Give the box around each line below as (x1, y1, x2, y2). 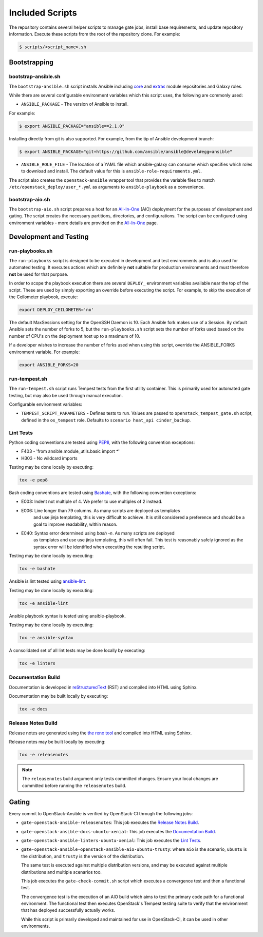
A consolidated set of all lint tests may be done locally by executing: (9, 647, 146, 653)
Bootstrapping (9, 58, 54, 67)
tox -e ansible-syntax (19, 635, 74, 640)
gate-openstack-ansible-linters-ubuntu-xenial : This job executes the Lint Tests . (21, 837, 202, 843)
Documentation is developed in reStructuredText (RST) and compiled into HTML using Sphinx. (9, 684, 198, 690)
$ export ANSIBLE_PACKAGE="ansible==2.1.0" (19, 123, 125, 129)
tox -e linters (19, 660, 56, 666)
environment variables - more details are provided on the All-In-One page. (9, 220, 158, 226)
